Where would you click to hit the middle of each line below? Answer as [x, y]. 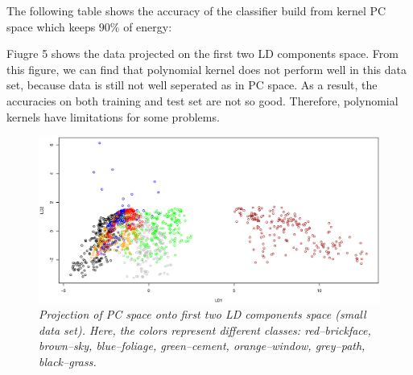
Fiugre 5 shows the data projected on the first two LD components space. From [203, 54]
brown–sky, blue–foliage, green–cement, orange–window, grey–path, [202, 346]
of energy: [148, 26]
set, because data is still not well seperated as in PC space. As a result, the [192, 85]
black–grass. [68, 361]
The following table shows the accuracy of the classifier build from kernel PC [196, 10]
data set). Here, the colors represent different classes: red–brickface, [205, 330]
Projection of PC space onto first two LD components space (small [202, 314]
